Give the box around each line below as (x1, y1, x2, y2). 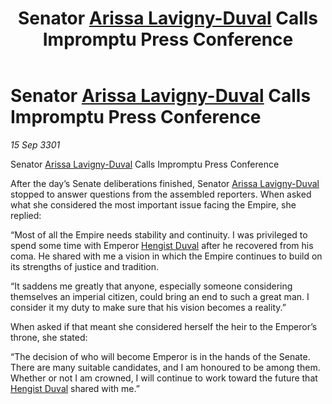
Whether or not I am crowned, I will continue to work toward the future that (10, 372, 318, 384)
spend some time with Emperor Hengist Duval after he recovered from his (10, 239, 314, 251)
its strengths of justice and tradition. (10, 260, 160, 272)
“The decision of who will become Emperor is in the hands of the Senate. (10, 350, 311, 362)
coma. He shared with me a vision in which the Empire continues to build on (10, 250, 323, 262)
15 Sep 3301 (10, 138, 61, 151)
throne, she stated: (10, 331, 88, 343)
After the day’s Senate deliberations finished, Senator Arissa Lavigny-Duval (10, 177, 320, 189)
